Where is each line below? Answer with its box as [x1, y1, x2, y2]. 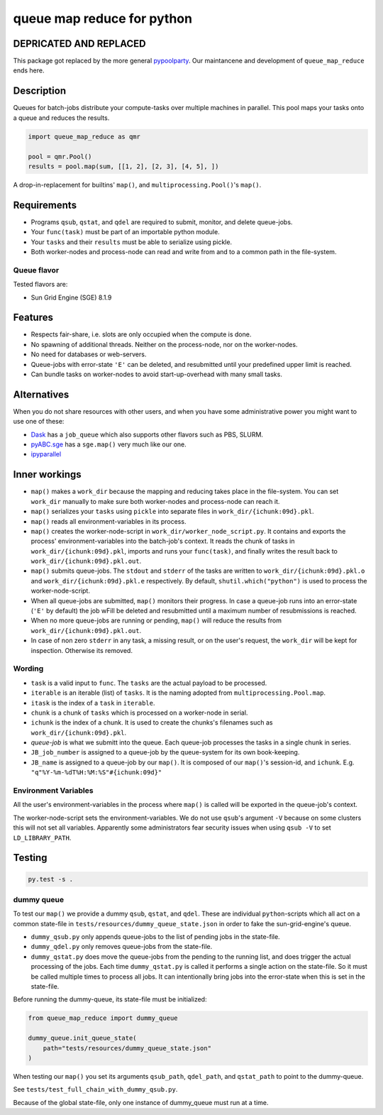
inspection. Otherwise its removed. [30, 646, 133, 654]
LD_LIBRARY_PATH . [13, 833, 72, 842]
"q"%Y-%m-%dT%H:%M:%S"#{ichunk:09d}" [30, 769, 162, 776]
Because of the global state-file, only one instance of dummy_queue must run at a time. [13, 1098, 269, 1106]
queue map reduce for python [13, 11, 193, 26]
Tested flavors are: [13, 280, 68, 289]
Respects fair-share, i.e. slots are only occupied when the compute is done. [30, 330, 252, 339]
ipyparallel [30, 450, 62, 458]
